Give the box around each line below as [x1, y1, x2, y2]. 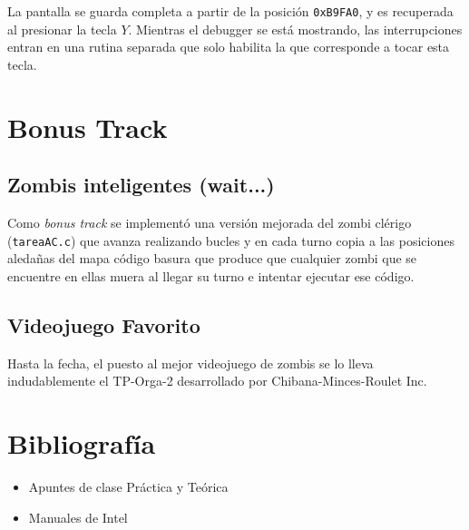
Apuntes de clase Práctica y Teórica [28, 476, 229, 496]
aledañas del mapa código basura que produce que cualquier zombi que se [7, 249, 417, 268]
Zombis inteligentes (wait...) [7, 171, 275, 199]
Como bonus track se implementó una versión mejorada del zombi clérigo [7, 213, 412, 232]
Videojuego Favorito [7, 310, 200, 339]
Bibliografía [7, 425, 156, 462]
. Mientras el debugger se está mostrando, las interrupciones [128, 19, 463, 38]
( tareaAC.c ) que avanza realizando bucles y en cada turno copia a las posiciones [7, 231, 454, 250]
